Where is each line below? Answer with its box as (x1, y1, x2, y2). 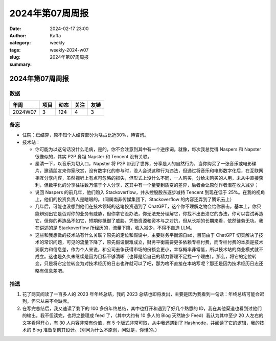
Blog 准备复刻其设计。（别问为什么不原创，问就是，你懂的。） (32, 327, 160, 333)
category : (9, 40, 31, 46)
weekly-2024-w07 (50, 46, 89, 53)
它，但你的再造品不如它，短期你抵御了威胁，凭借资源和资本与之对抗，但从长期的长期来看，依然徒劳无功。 (35, 217, 259, 224)
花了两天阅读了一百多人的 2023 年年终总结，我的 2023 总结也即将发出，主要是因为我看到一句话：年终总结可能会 (22, 291, 260, 297)
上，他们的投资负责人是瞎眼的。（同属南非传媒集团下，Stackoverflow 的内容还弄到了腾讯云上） (35, 196, 235, 202)
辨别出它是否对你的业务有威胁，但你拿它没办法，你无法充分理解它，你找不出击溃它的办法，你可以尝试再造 (39, 210, 263, 216)
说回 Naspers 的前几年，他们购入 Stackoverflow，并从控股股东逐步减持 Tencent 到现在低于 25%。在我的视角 (35, 189, 265, 195)
